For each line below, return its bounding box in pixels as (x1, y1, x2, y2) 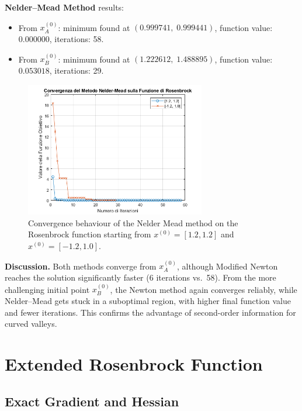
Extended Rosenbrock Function (5, 351, 263, 375)
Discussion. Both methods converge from (5, 260, 157, 272)
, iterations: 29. (49, 64, 104, 76)
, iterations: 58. (49, 33, 104, 44)
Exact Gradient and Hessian (5, 392, 179, 410)
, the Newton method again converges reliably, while (110, 283, 297, 295)
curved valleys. (5, 317, 57, 330)
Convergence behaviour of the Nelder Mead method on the (28, 216, 238, 229)
